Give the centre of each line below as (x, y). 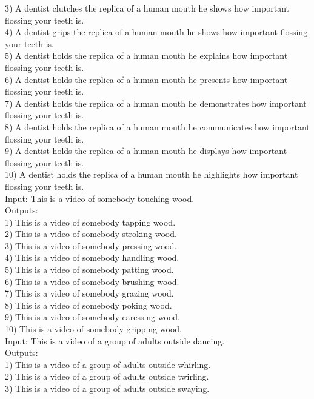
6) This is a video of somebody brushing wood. (92, 281)
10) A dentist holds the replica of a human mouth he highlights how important (152, 174)
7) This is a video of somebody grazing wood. (89, 293)
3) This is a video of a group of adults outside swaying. (107, 388)
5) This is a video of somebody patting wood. (89, 270)
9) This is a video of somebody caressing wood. (92, 317)
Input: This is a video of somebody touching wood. (100, 198)
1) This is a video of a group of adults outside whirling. (108, 364)
